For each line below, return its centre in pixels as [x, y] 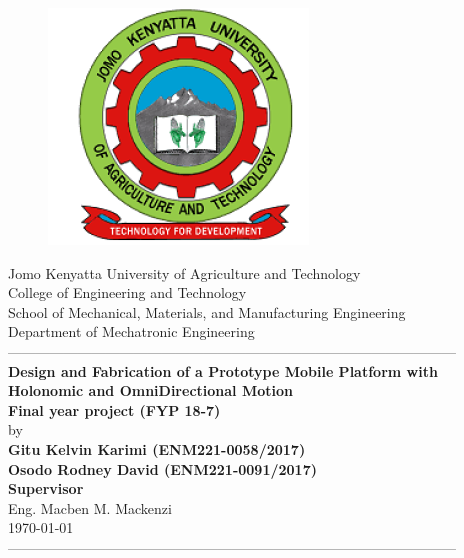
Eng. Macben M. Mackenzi [90, 507]
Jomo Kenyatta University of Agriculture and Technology [184, 272]
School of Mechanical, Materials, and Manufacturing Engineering [207, 311]
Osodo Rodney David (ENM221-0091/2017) [162, 468]
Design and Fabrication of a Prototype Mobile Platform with [223, 370]
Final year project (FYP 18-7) [114, 409]
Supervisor [46, 488]
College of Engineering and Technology [127, 292]
